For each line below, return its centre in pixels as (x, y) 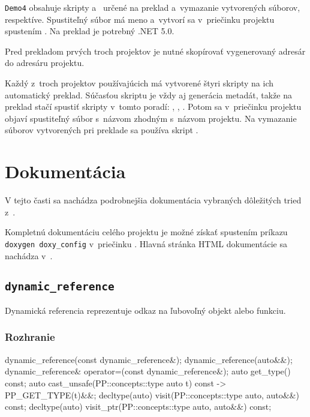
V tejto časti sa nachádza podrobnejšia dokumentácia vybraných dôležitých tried (153, 200)
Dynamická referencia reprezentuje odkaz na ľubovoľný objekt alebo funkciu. (145, 310)
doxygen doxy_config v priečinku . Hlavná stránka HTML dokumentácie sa (146, 243)
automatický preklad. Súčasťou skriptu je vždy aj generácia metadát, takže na (149, 94)
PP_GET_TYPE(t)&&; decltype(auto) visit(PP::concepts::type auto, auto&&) (152, 394)
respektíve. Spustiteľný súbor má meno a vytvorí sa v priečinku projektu (140, 19)
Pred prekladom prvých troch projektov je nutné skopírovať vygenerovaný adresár (155, 51)
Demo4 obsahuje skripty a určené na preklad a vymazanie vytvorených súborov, (153, 7)
